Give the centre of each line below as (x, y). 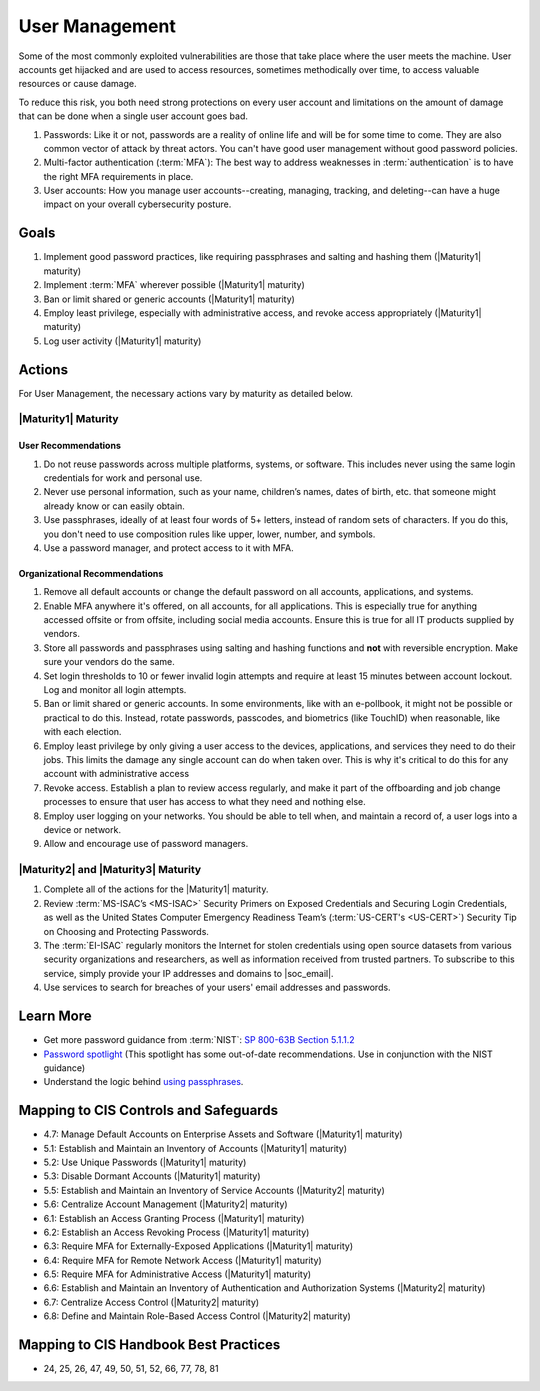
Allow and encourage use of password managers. (146, 844)
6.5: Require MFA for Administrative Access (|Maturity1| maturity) (177, 1274)
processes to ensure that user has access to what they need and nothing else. (204, 802)
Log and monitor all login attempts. (115, 690)
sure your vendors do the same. (109, 662)
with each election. (82, 732)
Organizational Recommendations (91, 573)
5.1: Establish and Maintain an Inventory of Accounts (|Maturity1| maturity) (195, 1148)
